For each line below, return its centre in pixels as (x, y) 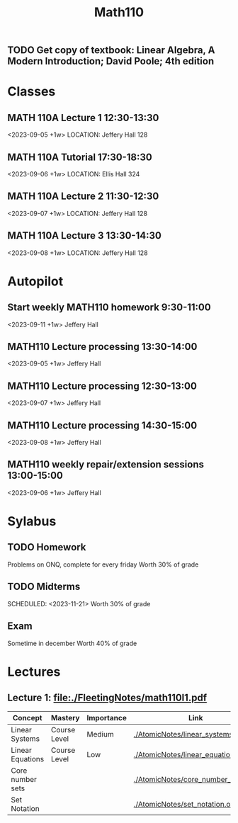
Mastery (65, 717)
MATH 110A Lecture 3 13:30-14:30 (84, 235)
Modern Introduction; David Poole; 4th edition (111, 61)
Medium (101, 734)
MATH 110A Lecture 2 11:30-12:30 (83, 197)
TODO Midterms (44, 587)
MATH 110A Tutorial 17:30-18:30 (80, 157)
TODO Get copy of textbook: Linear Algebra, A (111, 50)
